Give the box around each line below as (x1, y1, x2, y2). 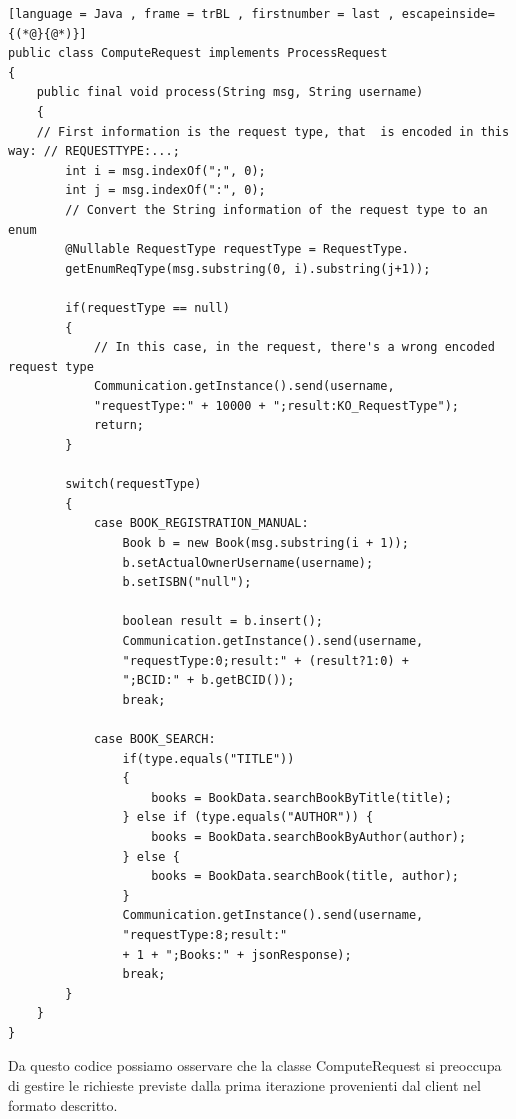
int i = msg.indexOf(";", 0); (65, 163, 266, 178)
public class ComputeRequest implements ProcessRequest (8, 46, 388, 61)
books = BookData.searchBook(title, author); (151, 869, 460, 884)
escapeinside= (401, 7, 495, 21)
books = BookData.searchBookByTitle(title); (151, 790, 452, 805)
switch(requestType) (65, 477, 202, 492)
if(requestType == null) (65, 300, 230, 315)
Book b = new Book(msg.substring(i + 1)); (122, 536, 409, 551)
